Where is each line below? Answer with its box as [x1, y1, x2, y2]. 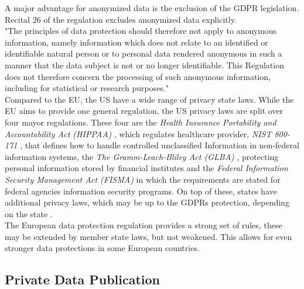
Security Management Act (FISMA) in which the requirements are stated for [5, 173, 281, 185]
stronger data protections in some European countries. [5, 242, 200, 254]
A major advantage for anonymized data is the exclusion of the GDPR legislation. [5, 2, 299, 13]
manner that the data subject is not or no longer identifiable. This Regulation [5, 58, 284, 71]
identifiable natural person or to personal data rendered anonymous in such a [5, 47, 282, 60]
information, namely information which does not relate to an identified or [5, 36, 268, 48]
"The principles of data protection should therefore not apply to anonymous [5, 25, 277, 37]
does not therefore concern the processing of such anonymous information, [5, 70, 271, 82]
